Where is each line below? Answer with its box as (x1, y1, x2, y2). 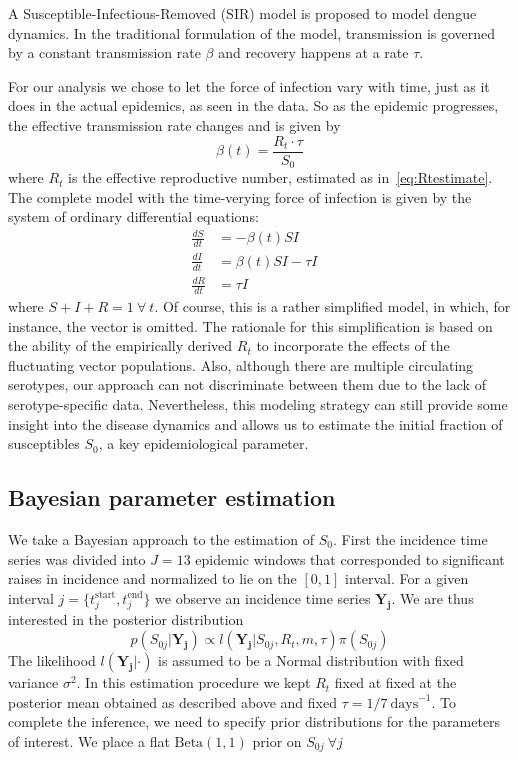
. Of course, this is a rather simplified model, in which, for (154, 295, 511, 316)
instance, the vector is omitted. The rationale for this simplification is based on (8, 315, 493, 336)
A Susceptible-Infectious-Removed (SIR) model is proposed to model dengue (8, 3, 477, 23)
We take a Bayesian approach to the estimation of (8, 528, 315, 549)
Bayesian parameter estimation (8, 482, 336, 513)
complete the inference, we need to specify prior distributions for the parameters (8, 711, 501, 732)
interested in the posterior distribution (8, 609, 244, 630)
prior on (252, 730, 302, 751)
